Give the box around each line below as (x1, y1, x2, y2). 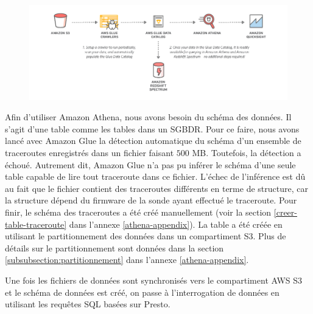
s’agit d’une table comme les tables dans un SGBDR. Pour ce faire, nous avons (5, 122, 300, 135)
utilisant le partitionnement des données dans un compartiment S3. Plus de (5, 230, 286, 242)
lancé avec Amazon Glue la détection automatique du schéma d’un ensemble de (5, 134, 301, 147)
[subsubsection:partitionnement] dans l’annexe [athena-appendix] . (5, 253, 249, 266)
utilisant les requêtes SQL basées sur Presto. (5, 298, 171, 310)
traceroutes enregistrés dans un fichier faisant (5, 146, 174, 159)
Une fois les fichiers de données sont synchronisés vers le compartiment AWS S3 (5, 273, 303, 286)
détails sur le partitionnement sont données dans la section (5, 241, 224, 254)
